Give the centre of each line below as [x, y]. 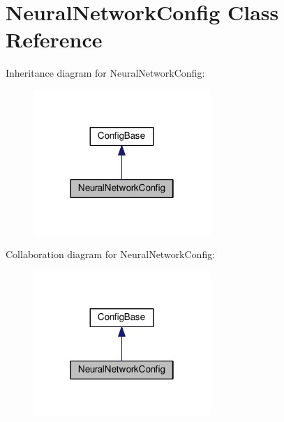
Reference [54, 39]
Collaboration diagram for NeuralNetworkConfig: [111, 254]
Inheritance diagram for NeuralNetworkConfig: [105, 73]
